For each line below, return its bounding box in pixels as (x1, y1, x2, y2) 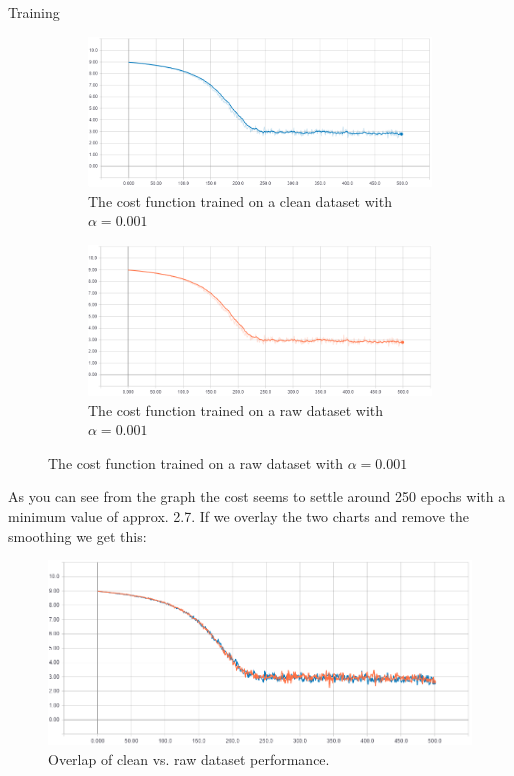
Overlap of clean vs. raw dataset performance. (48, 748, 330, 769)
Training (8, 2, 60, 22)
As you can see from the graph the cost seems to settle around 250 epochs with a (8, 486, 506, 507)
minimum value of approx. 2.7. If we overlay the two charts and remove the (8, 506, 470, 526)
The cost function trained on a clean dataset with (88, 190, 392, 211)
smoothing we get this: (8, 525, 147, 546)
